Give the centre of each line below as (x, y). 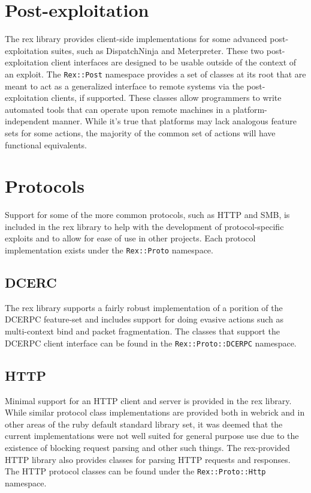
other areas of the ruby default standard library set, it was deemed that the (144, 424)
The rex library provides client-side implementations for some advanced (136, 39)
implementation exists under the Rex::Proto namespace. (109, 250)
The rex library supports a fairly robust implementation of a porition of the (144, 307)
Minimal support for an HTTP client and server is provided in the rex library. (148, 400)
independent (27, 121)
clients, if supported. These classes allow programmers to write (166, 98)
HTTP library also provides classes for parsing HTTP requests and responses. (148, 459)
